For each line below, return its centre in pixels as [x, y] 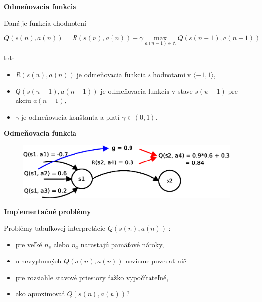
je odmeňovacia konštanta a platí [70, 116]
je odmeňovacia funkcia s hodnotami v [134, 74]
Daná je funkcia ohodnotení [45, 23]
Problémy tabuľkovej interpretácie [55, 228]
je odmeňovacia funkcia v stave [147, 91]
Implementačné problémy [47, 211]
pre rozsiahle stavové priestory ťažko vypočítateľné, [92, 277]
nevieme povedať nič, [157, 261]
